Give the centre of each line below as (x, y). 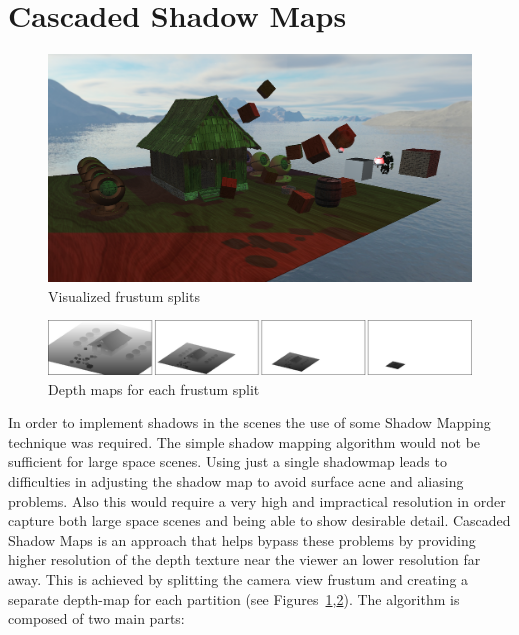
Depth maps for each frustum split (154, 388)
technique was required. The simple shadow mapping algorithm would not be (244, 441)
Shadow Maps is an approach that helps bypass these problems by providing (242, 539)
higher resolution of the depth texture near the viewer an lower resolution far (244, 559)
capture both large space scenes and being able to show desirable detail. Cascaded (259, 520)
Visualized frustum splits (124, 295)
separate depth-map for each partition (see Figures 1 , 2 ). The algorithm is (234, 598)
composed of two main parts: (96, 618)
